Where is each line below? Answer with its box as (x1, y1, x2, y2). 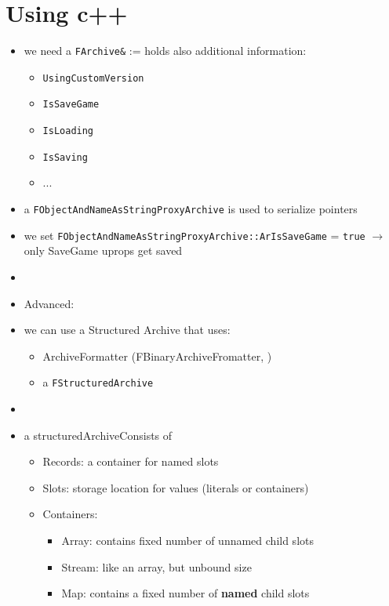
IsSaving (42, 151, 88, 163)
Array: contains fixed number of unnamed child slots (61, 532, 314, 548)
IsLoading (42, 125, 94, 137)
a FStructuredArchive (42, 374, 154, 390)
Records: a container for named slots (42, 453, 219, 470)
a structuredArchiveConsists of (24, 426, 173, 443)
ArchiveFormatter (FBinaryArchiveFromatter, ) (42, 347, 272, 364)
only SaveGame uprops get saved (24, 242, 183, 259)
